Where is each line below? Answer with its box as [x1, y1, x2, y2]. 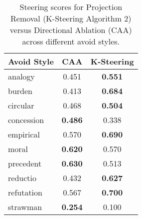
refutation [8, 186, 42, 198]
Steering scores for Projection [19, 1, 123, 12]
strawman [8, 201, 42, 212]
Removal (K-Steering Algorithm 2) [10, 12, 132, 24]
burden [8, 85, 32, 96]
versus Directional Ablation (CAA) [9, 24, 132, 35]
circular [8, 99, 34, 111]
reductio [8, 172, 36, 183]
